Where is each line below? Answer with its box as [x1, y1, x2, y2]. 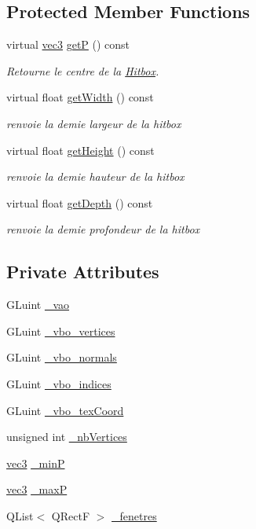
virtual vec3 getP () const [6, 36, 130, 53]
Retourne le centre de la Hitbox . [6, 62, 159, 79]
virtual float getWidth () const [6, 89, 154, 105]
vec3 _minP [6, 454, 65, 471]
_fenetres [112, 507, 157, 523]
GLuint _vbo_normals [6, 349, 117, 366]
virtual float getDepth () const [6, 194, 153, 211]
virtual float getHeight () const [6, 141, 155, 158]
